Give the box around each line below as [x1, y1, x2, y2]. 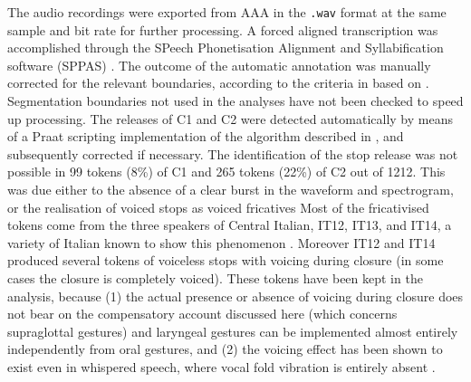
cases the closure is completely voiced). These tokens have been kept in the [7, 268, 423, 287]
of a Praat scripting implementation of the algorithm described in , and [7, 127, 404, 146]
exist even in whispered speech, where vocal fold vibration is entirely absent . [7, 357, 436, 376]
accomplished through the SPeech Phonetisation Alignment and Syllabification [7, 38, 444, 57]
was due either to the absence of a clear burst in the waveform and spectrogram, [7, 180, 454, 198]
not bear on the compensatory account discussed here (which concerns [7, 304, 398, 323]
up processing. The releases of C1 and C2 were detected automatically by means [7, 109, 453, 128]
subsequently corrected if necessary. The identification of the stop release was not [7, 144, 458, 163]
